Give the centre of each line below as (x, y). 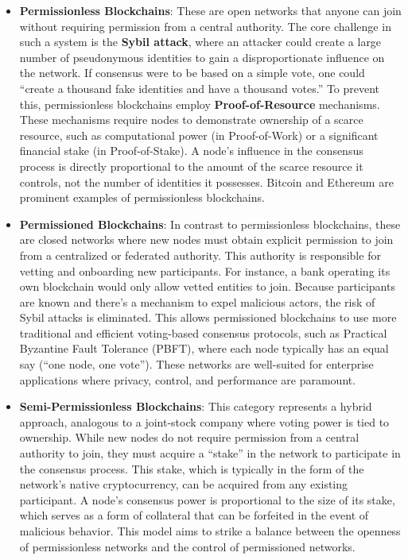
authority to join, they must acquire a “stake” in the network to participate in (210, 453)
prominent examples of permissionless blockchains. (142, 197)
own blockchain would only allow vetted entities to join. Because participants (207, 286)
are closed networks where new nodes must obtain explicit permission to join (206, 239)
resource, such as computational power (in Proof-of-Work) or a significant (199, 135)
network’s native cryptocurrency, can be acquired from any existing (184, 484)
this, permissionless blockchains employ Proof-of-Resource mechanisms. (200, 104)
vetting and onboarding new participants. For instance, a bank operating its (205, 270)
